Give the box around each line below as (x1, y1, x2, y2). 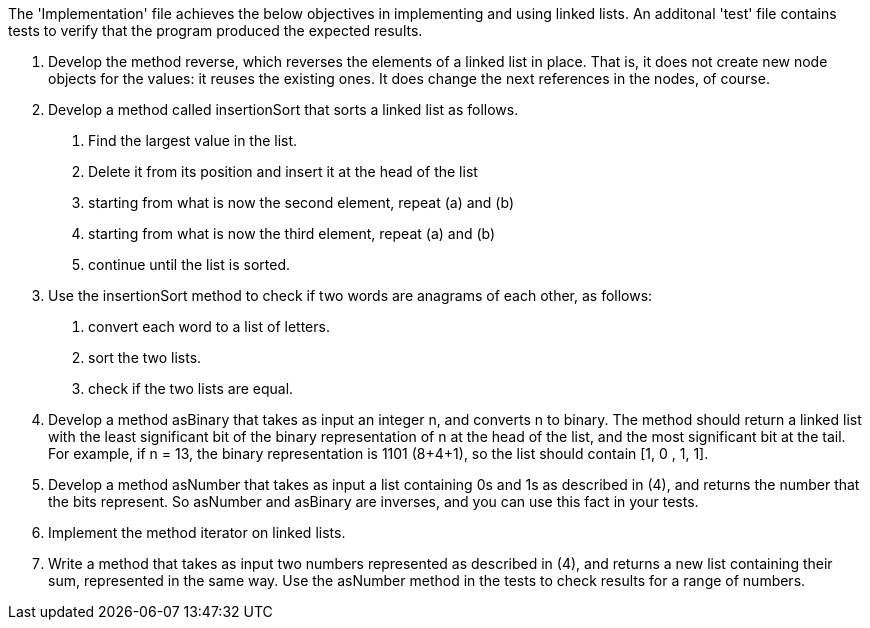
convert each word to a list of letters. (88, 318, 330, 335)
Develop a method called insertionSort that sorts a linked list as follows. (48, 101, 519, 118)
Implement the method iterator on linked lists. (48, 524, 346, 541)
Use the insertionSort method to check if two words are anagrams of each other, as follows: (48, 287, 653, 304)
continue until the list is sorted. (88, 256, 290, 273)
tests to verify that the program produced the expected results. (8, 22, 423, 39)
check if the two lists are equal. (88, 380, 294, 397)
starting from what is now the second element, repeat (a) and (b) (88, 194, 514, 211)
